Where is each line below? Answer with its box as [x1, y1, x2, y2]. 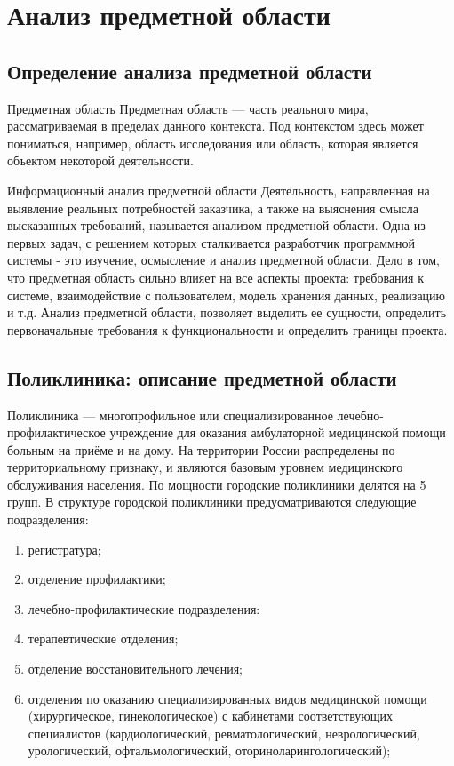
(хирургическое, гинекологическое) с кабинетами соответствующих [28, 706, 393, 725]
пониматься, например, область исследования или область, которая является [7, 133, 418, 152]
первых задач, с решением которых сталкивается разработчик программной [7, 233, 415, 251]
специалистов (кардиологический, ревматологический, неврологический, [28, 723, 420, 742]
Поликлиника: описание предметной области [7, 363, 397, 391]
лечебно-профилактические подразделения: [28, 599, 260, 618]
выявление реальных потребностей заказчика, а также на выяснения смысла [7, 198, 419, 217]
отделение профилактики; [28, 570, 166, 588]
